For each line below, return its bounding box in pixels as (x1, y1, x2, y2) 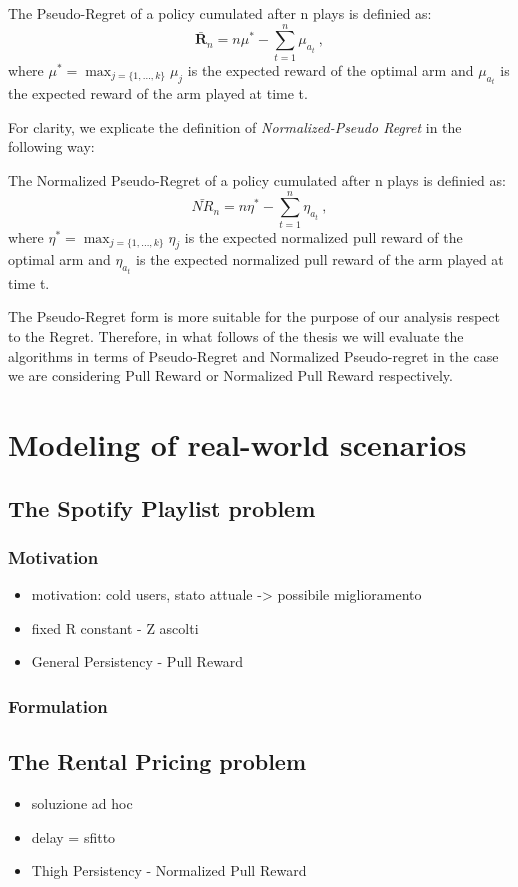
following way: (8, 136, 95, 157)
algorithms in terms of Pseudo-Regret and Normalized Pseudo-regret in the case (8, 345, 499, 366)
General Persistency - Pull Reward (31, 651, 244, 672)
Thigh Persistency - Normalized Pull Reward (31, 860, 307, 881)
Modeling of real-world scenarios (8, 424, 467, 465)
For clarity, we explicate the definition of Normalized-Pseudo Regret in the (8, 116, 462, 137)
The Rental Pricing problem (8, 746, 307, 777)
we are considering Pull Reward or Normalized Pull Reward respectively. (8, 365, 453, 386)
